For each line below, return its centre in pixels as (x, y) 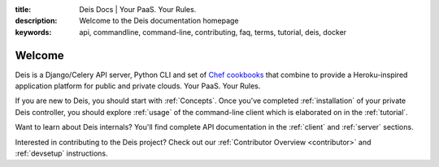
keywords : (33, 32)
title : (23, 9)
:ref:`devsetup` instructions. (61, 153)
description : (36, 21)
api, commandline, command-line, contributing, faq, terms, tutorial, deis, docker (213, 32)
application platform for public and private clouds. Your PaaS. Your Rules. (138, 86)
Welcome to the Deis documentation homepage (159, 21)
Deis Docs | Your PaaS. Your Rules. (138, 9)
